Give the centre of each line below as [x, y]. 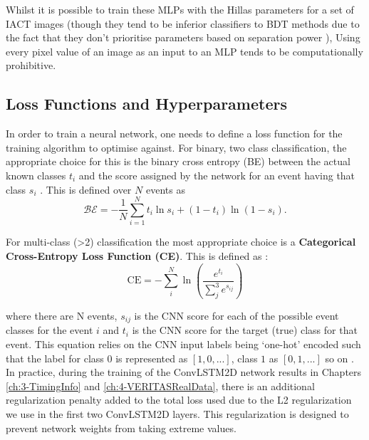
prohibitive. [31, 65]
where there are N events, [62, 315]
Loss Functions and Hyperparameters [146, 104]
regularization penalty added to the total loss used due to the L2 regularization [179, 400]
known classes [36, 175]
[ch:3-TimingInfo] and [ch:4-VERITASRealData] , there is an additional [160, 386]
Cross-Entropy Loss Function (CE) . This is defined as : [137, 255]
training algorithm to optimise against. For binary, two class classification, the [176, 147]
